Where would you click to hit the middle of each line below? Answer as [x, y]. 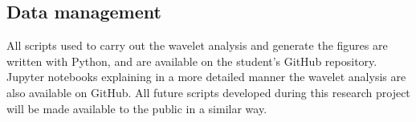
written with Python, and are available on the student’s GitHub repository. [192, 61]
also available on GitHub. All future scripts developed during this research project [208, 92]
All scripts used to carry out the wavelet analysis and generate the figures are [197, 45]
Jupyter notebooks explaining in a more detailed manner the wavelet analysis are [206, 77]
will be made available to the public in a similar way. [137, 108]
